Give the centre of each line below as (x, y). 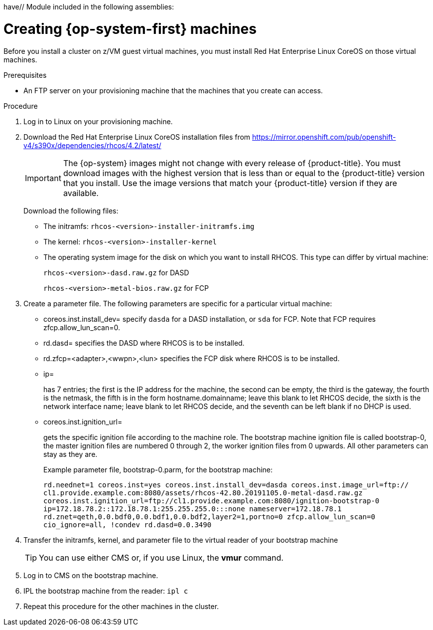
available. (81, 193)
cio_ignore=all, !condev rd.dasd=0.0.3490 (128, 525)
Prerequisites (25, 75)
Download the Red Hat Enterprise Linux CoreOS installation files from (137, 137)
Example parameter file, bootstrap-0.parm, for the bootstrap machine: (158, 469)
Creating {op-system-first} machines (130, 29)
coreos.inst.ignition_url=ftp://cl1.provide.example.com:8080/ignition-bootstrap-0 (212, 501)
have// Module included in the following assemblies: (89, 7)
